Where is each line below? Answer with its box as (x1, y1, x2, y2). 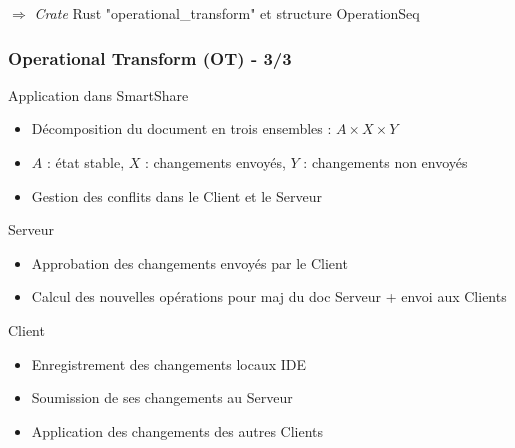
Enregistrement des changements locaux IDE (31, 353, 307, 374)
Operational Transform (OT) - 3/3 (8, 45, 292, 70)
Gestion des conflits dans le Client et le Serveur (31, 185, 322, 206)
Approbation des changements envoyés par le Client (31, 252, 348, 273)
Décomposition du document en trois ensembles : (31, 118, 332, 139)
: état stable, (46, 152, 125, 172)
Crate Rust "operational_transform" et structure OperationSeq (34, 3, 420, 23)
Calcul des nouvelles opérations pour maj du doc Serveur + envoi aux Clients (31, 286, 507, 307)
